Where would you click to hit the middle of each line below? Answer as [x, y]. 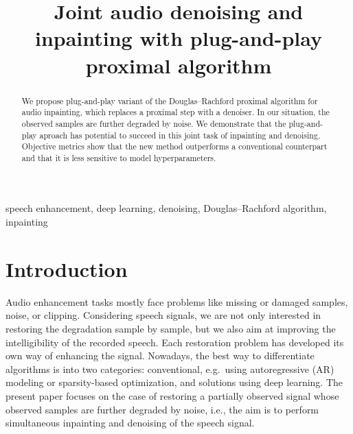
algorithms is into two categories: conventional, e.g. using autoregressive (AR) [170, 369]
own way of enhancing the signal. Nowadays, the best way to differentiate [160, 355]
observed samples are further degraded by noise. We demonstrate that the [154, 123]
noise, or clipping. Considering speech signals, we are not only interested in [163, 315]
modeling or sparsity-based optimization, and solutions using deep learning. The [174, 382]
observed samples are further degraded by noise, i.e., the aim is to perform [162, 409]
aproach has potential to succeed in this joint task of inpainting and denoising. [180, 135]
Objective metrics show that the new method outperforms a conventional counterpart [174, 146]
